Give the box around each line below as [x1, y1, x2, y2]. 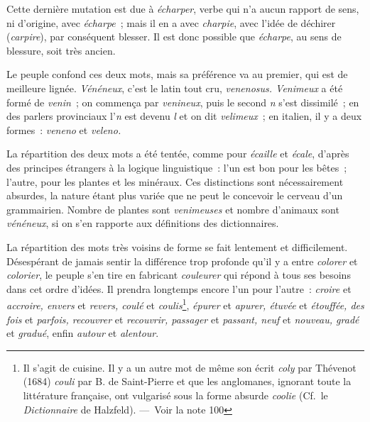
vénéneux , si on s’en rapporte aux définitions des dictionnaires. [6, 216, 279, 231]
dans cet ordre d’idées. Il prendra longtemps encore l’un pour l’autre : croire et [6, 281, 352, 296]
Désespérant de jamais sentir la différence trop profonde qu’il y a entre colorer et [6, 253, 358, 268]
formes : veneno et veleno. [6, 122, 121, 137]
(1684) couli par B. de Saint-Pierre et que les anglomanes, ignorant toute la [23, 374, 352, 389]
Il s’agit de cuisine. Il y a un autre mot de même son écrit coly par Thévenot [23, 360, 357, 374]
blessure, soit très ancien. [6, 43, 116, 57]
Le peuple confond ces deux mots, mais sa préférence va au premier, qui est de [6, 67, 348, 82]
